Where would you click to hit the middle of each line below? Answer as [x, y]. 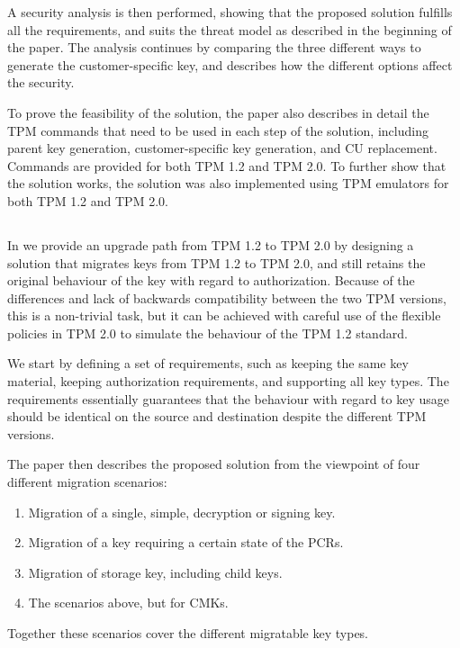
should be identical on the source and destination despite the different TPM [217, 416]
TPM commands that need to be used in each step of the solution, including [218, 130]
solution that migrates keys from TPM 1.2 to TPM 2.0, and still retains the [216, 262]
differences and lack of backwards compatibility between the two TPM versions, [227, 297]
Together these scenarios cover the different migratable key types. [188, 633]
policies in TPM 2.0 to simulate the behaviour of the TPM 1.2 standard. [207, 333]
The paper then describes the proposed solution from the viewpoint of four [214, 464]
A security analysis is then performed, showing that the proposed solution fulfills [230, 12]
